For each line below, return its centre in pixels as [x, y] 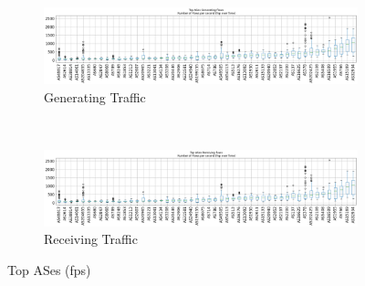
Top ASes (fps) [49, 269]
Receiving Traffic [91, 239]
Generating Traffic [95, 96]
